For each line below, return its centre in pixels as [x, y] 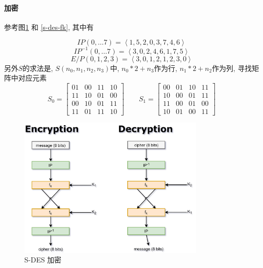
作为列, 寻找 [232, 68]
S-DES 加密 [43, 260]
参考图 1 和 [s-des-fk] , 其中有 [49, 27]
